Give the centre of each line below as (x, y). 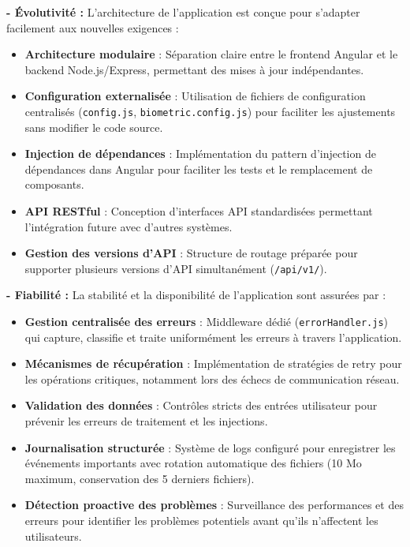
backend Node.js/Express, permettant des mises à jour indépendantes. (194, 69)
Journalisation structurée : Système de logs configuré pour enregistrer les (210, 447)
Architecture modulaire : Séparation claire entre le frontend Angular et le (211, 54)
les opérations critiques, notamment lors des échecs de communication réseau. (212, 378)
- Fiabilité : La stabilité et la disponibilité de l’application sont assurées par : (196, 295)
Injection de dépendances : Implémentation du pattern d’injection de (200, 154)
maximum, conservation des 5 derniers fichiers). (140, 478)
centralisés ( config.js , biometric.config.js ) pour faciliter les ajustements (210, 111)
